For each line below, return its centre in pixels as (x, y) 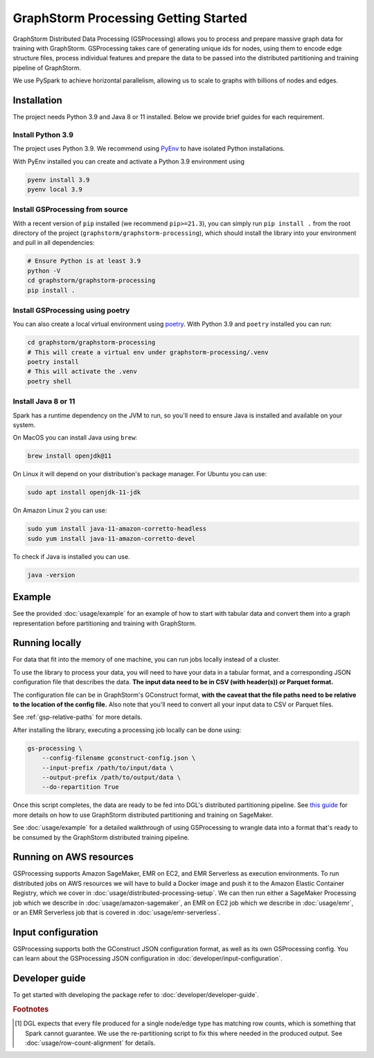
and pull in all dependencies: (54, 243)
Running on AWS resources (73, 857)
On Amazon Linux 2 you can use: (60, 510)
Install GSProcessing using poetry (71, 310)
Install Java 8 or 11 (44, 401)
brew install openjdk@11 (70, 456)
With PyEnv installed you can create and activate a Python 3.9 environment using (129, 161)
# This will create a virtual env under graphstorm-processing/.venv (148, 352)
